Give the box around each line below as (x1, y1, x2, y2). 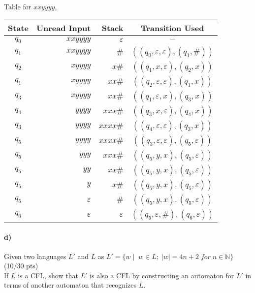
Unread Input (36, 22, 91, 33)
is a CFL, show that (18, 270, 78, 280)
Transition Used (141, 22, 204, 33)
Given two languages (4, 251, 66, 261)
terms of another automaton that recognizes (4, 280, 136, 290)
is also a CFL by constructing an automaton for (90, 270, 234, 280)
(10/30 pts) (4, 260, 38, 271)
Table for (4, 1, 32, 11)
